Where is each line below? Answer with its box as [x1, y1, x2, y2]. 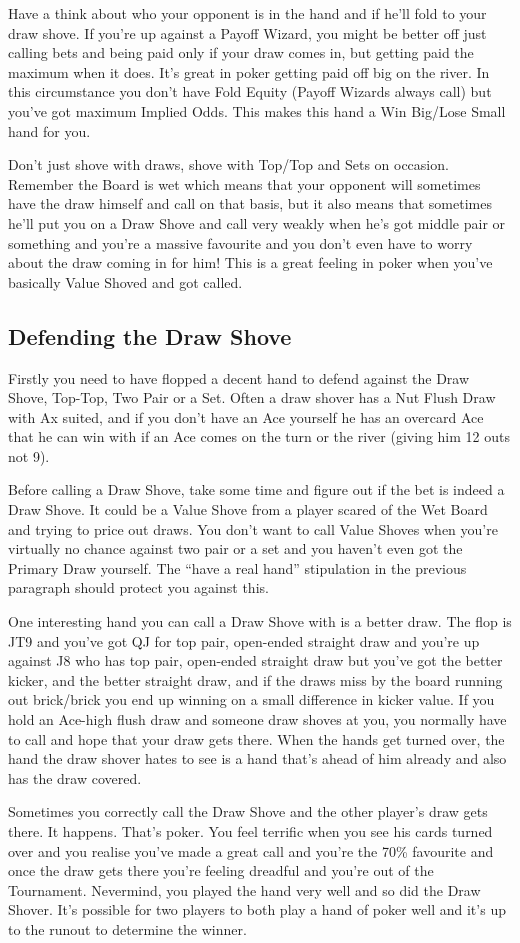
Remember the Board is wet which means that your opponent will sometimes [8, 173, 481, 194]
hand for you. [8, 120, 91, 141]
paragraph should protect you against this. [8, 577, 269, 598]
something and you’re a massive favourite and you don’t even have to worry [8, 232, 473, 253]
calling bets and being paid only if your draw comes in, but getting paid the [8, 42, 474, 63]
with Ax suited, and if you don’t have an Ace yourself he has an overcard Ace [8, 406, 484, 427]
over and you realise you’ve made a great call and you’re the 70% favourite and [8, 840, 494, 861]
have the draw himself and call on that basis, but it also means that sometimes [8, 193, 492, 214]
